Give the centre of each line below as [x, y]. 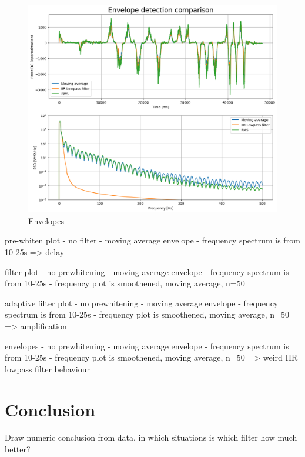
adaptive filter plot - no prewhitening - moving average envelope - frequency [142, 303]
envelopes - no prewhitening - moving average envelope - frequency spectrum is [147, 346]
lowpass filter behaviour [47, 368]
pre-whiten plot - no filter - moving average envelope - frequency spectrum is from [152, 240]
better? [18, 449]
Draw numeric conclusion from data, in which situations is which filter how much [151, 437]
